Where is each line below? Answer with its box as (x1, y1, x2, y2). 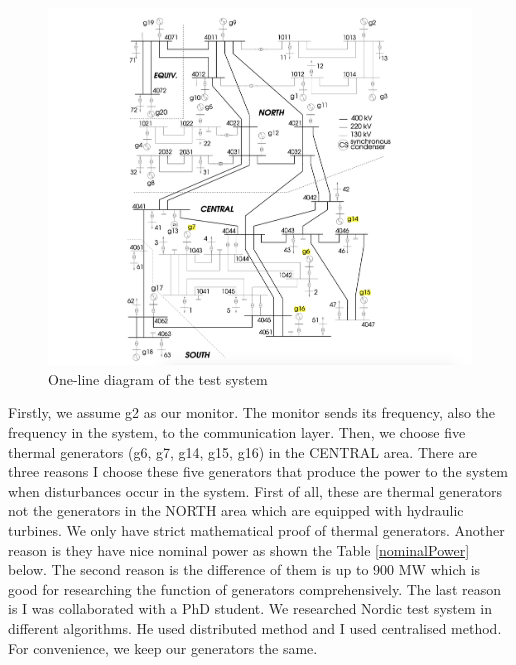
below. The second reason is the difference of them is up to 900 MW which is (8, 559, 481, 580)
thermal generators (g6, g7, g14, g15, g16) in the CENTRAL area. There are (8, 441, 478, 462)
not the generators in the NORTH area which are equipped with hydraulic (8, 500, 464, 521)
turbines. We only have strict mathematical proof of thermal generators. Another (8, 520, 505, 541)
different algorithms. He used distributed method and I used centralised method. (8, 617, 502, 638)
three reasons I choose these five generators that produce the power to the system (8, 461, 509, 482)
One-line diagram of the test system (48, 368, 268, 389)
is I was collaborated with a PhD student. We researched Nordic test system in (8, 598, 493, 619)
